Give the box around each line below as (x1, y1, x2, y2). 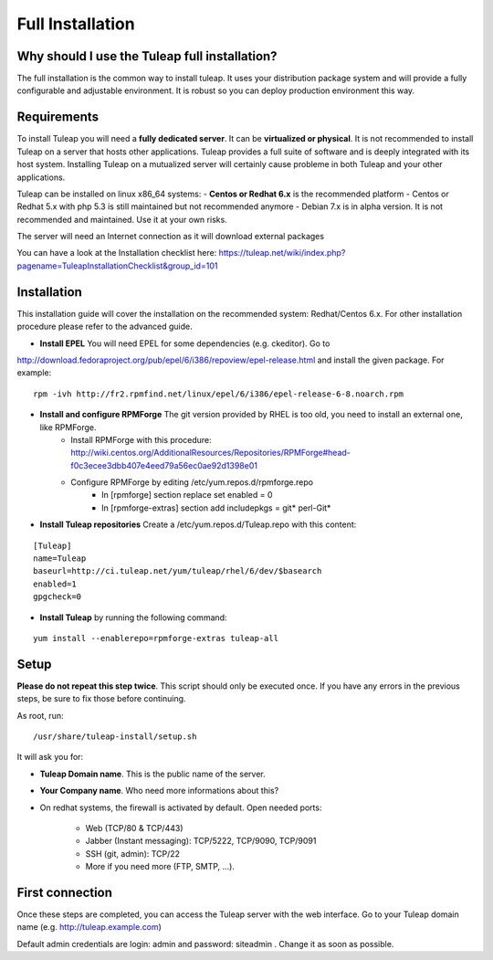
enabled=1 (33, 578, 77, 589)
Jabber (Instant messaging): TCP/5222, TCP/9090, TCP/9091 (85, 836, 317, 847)
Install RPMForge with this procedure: (70, 434, 212, 445)
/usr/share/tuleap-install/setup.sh (33, 732, 197, 742)
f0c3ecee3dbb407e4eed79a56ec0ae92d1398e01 (70, 459, 257, 470)
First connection (16, 885, 113, 900)
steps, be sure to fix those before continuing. (16, 693, 186, 704)
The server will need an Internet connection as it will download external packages (16, 231, 324, 242)
